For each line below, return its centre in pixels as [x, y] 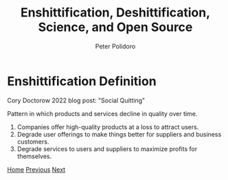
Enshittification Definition [82, 81]
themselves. [34, 156]
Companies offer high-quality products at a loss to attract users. [108, 127]
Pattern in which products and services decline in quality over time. [102, 113]
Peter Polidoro [115, 46]
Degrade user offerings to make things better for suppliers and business [119, 134]
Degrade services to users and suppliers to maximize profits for [107, 148]
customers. [33, 142]
